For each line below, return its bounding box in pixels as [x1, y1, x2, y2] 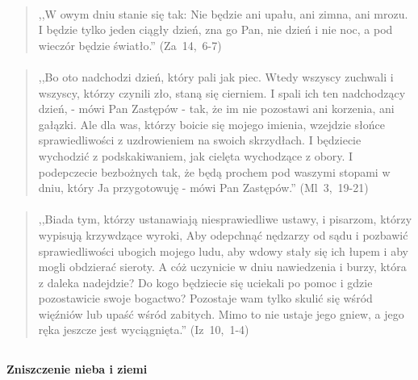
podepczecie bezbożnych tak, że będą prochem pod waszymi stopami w [38, 163, 391, 180]
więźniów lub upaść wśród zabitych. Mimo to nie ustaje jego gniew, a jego [38, 305, 404, 322]
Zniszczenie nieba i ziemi [6, 361, 148, 378]
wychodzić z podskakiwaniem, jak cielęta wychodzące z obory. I [38, 147, 353, 164]
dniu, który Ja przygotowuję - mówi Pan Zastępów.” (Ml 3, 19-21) [38, 179, 369, 196]
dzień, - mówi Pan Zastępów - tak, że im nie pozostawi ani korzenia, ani [38, 100, 395, 117]
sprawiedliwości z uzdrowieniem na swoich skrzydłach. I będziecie [38, 132, 362, 148]
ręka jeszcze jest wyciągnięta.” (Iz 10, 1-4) [38, 321, 249, 338]
